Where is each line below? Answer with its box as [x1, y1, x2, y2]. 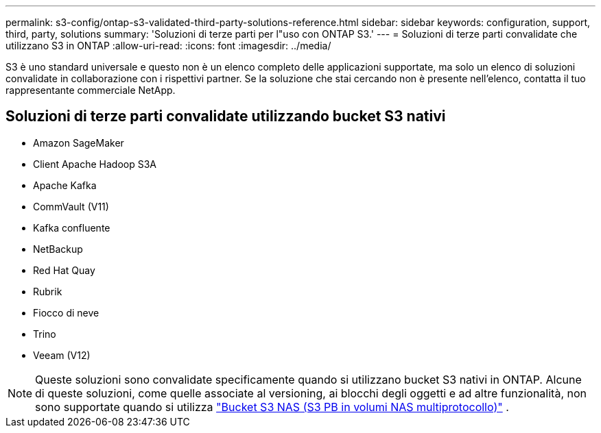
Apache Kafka [33, 179, 97, 191]
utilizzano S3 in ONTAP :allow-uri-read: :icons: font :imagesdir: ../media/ [5, 40, 331, 51]
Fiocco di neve [33, 306, 99, 319]
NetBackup [33, 243, 83, 255]
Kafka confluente [33, 221, 110, 234]
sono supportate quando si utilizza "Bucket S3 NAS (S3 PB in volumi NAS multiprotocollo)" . [35, 399, 509, 414]
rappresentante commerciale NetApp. [5, 84, 176, 96]
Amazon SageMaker [33, 136, 124, 149]
